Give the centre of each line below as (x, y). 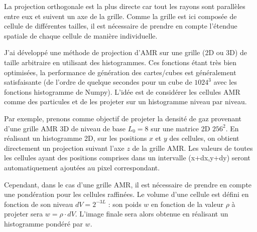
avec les (225, 82)
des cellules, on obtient (204, 138)
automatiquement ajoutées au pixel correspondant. (82, 167)
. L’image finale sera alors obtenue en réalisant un (152, 214)
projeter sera (24, 214)
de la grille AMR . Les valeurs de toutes (192, 148)
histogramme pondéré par (43, 223)
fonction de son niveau (39, 204)
